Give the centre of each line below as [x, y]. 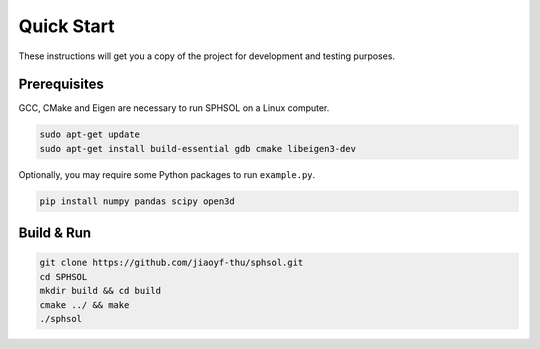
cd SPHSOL [63, 276]
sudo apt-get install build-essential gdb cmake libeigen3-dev [198, 148]
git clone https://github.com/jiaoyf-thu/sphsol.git [171, 263]
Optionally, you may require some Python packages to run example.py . [167, 174]
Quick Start [66, 26]
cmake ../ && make [84, 304]
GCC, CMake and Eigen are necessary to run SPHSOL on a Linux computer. [174, 108]
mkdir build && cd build [100, 291]
